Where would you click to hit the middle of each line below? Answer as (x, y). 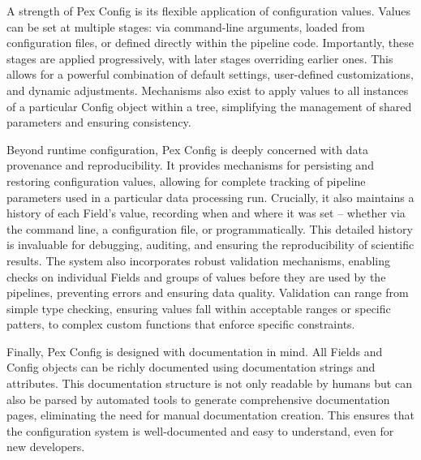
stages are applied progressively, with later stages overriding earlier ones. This (200, 58)
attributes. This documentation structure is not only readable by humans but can (209, 383)
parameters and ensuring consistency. (99, 122)
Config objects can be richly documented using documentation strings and (191, 367)
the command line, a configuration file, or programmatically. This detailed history (210, 228)
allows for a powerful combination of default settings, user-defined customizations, (210, 74)
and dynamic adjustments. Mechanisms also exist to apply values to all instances (208, 90)
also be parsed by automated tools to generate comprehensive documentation (198, 399)
